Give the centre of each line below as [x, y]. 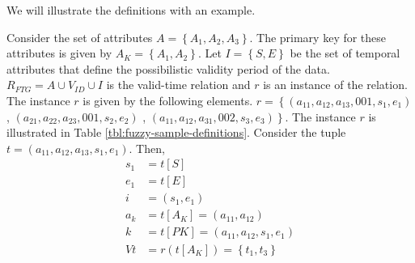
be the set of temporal [345, 53]
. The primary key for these [318, 37]
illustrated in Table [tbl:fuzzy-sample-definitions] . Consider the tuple [176, 132]
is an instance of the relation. [335, 85]
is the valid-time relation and [178, 85]
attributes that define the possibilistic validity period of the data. [168, 68]
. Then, [147, 148]
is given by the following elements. [168, 100]
